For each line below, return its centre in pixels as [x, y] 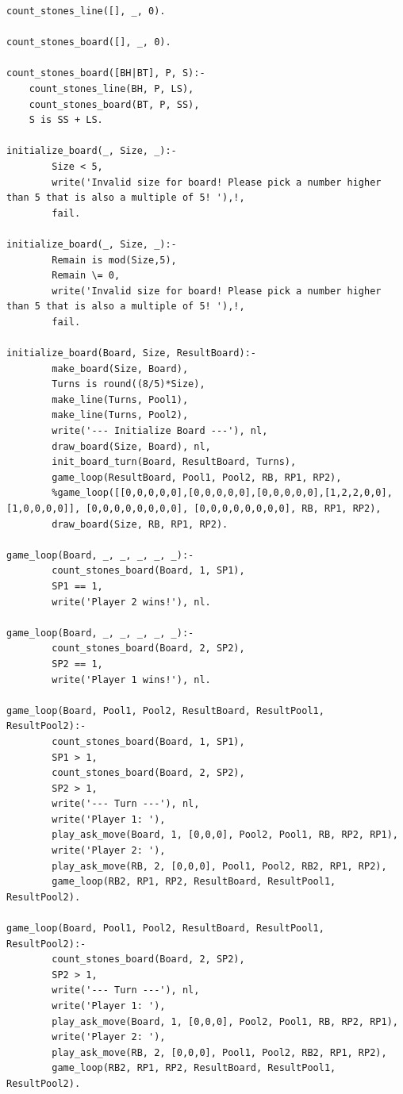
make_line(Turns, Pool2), [120, 415]
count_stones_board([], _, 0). [89, 42]
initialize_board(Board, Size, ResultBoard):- [131, 353]
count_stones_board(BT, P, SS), [114, 104]
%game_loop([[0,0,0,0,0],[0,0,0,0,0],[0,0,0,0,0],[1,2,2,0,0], [222, 493]
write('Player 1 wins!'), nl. [131, 679]
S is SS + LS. [66, 120]
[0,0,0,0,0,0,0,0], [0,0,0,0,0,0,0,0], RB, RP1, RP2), [234, 509]
